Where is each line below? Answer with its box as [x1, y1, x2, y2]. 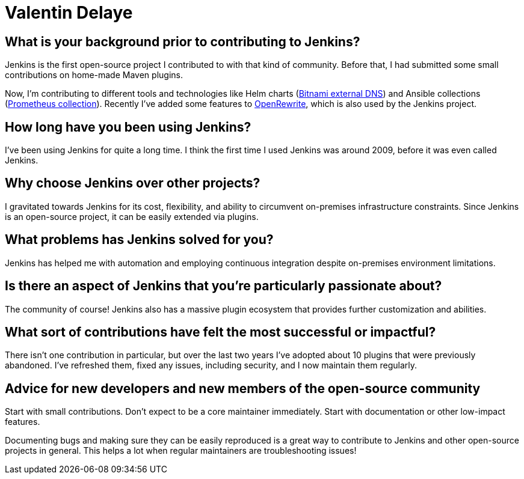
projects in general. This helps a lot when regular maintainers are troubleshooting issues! [5, 445, 357, 456]
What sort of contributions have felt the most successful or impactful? [5, 324, 436, 340]
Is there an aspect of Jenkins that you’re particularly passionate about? [5, 278, 442, 294]
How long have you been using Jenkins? [5, 119, 251, 135]
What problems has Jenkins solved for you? [5, 232, 274, 248]
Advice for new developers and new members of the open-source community [5, 380, 481, 396]
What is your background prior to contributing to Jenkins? [5, 34, 360, 49]
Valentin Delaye [5, 2, 133, 23]
